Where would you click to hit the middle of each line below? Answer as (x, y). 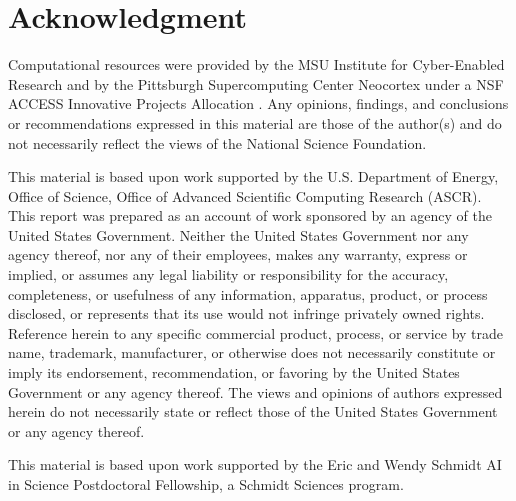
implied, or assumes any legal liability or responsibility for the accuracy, (228, 274)
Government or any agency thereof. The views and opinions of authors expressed (255, 391)
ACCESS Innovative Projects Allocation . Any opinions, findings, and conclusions (258, 103)
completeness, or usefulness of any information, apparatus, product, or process (248, 293)
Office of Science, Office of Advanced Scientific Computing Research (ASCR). (245, 195)
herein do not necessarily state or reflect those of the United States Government (253, 411)
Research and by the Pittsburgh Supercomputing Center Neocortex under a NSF (256, 83)
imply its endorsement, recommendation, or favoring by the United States (234, 372)
